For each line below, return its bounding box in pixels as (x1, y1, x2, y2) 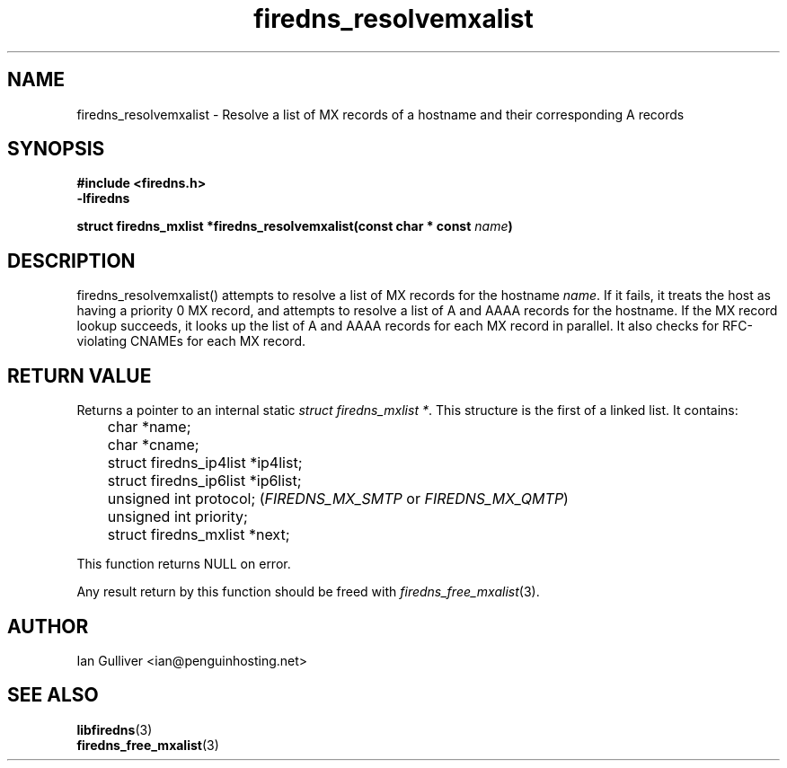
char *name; (107, 418, 191, 437)
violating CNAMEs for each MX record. (76, 333, 306, 349)
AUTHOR (7, 614, 89, 638)
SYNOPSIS (7, 137, 105, 161)
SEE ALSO (7, 684, 99, 707)
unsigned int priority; (107, 508, 248, 526)
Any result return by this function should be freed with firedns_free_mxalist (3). (76, 584, 540, 600)
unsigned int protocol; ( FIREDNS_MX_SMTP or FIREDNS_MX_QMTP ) (107, 490, 569, 508)
